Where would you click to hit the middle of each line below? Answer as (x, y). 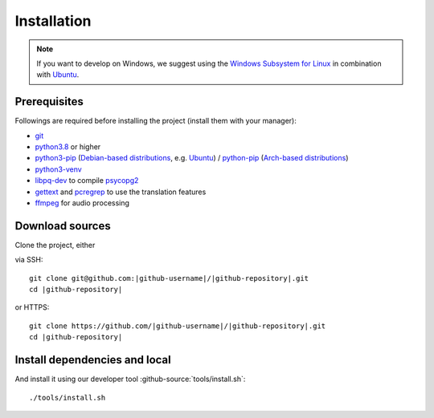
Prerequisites (49, 101)
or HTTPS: (32, 307)
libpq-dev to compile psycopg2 (87, 181)
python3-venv (58, 169)
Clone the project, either (55, 245)
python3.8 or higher (68, 147)
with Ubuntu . (58, 75)
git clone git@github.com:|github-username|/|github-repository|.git (169, 278)
